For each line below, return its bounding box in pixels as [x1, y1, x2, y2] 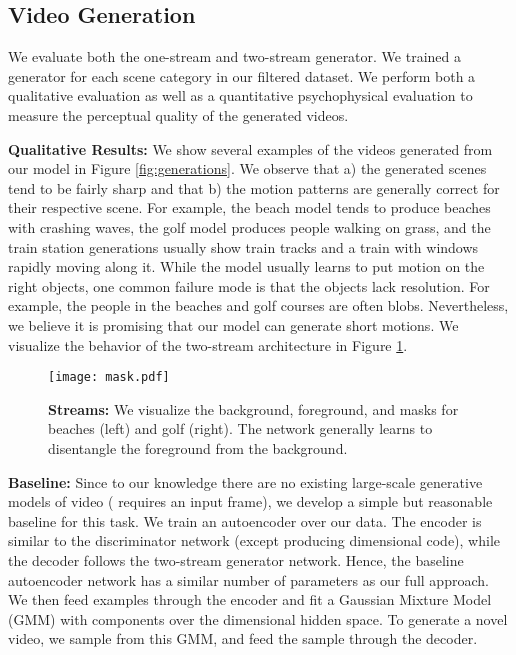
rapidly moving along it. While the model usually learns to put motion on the [8, 256, 485, 277]
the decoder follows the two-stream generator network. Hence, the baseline [8, 549, 464, 570]
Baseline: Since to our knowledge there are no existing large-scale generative [8, 471, 483, 492]
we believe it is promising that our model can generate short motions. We [8, 314, 459, 335]
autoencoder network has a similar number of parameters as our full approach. [8, 569, 489, 590]
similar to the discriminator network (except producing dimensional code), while [8, 530, 500, 551]
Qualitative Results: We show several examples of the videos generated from [8, 138, 493, 159]
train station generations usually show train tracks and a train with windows [8, 236, 479, 257]
